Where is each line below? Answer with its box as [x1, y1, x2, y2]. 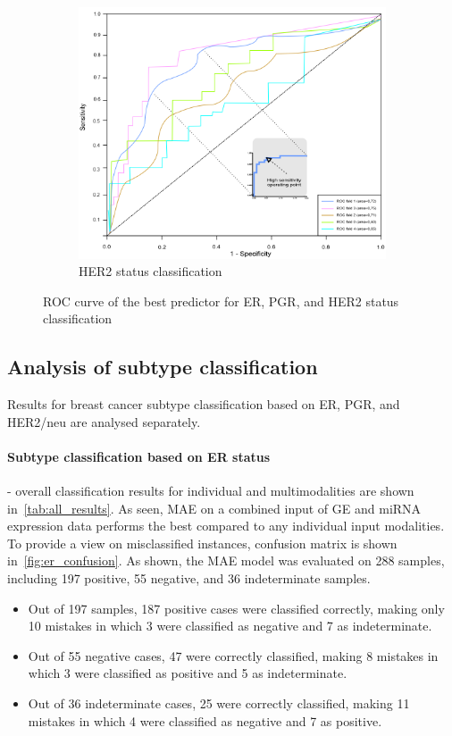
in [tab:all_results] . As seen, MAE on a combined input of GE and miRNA [7, 498, 422, 517]
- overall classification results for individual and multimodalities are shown [7, 481, 414, 500]
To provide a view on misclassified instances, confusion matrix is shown [7, 533, 398, 552]
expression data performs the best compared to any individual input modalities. [7, 516, 445, 535]
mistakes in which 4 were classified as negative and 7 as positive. [28, 711, 382, 730]
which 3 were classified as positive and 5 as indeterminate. [28, 664, 347, 682]
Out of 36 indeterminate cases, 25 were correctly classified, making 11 [28, 694, 410, 713]
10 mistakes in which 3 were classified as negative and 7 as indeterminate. [28, 616, 432, 635]
